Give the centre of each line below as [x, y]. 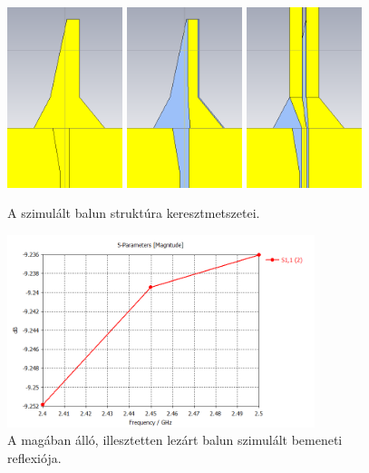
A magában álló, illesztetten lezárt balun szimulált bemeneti [175, 440]
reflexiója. [34, 458]
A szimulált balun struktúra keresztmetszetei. [134, 213]
